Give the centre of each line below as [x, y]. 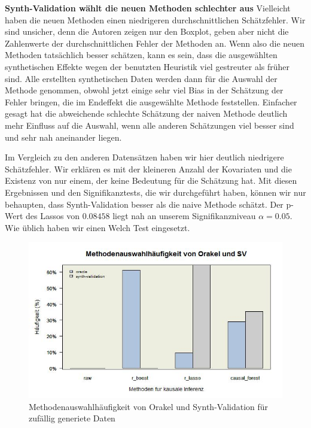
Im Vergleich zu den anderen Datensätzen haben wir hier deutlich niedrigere [144, 157]
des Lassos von [53, 216]
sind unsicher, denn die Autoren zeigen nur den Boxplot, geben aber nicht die [147, 31]
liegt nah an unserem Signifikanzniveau [184, 216]
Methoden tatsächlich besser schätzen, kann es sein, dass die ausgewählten [141, 55]
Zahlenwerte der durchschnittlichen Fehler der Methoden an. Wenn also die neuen [155, 43]
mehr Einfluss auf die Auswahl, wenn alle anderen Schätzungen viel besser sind [150, 125]
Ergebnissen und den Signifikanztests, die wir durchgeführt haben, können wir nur [155, 192]
